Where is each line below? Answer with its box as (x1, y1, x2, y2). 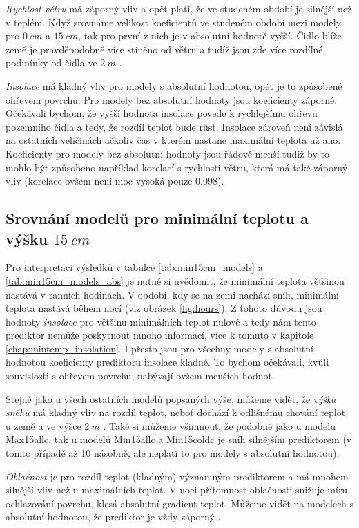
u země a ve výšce (6, 418, 81, 433)
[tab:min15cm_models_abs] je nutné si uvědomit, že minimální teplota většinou (6, 273, 345, 287)
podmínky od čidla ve (6, 55, 97, 70)
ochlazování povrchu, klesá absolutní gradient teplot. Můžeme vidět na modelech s (6, 496, 353, 510)
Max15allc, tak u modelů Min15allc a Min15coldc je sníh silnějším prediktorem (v (6, 432, 352, 446)
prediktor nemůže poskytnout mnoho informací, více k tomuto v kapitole (6, 328, 314, 342)
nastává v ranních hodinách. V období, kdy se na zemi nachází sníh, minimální (6, 287, 339, 301)
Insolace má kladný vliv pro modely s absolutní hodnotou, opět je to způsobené (6, 78, 342, 93)
